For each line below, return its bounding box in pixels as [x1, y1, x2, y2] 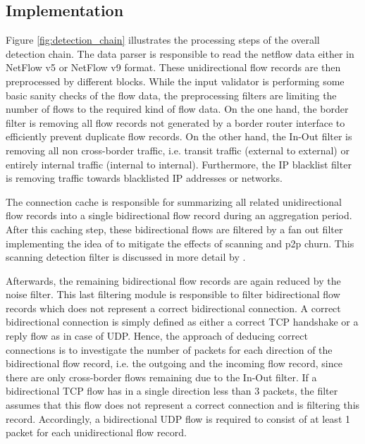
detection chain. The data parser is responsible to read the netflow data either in [6, 46, 354, 61]
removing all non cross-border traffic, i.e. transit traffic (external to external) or [6, 142, 349, 157]
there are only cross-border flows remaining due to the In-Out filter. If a [6, 369, 317, 384]
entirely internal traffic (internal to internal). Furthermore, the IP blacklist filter [6, 156, 352, 171]
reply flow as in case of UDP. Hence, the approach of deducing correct [6, 328, 308, 343]
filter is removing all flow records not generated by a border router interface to [6, 115, 345, 130]
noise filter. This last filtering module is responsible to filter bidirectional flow [6, 287, 340, 302]
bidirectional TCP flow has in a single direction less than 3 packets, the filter [6, 383, 338, 398]
